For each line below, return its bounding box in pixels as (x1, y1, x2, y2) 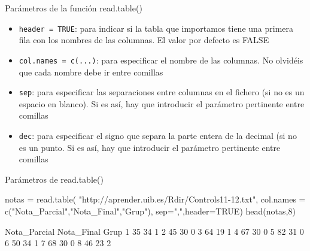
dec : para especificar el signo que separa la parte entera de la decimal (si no (19, 129, 297, 141)
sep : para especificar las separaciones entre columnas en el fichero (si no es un (19, 86, 305, 98)
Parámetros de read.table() (5, 173, 104, 185)
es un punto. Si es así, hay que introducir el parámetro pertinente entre (19, 141, 281, 153)
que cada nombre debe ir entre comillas (19, 65, 163, 78)
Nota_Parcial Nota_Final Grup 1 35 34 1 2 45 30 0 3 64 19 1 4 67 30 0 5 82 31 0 (5, 225, 304, 237)
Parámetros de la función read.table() (5, 2, 142, 14)
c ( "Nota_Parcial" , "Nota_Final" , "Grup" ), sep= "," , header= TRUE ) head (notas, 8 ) (5, 204, 296, 217)
